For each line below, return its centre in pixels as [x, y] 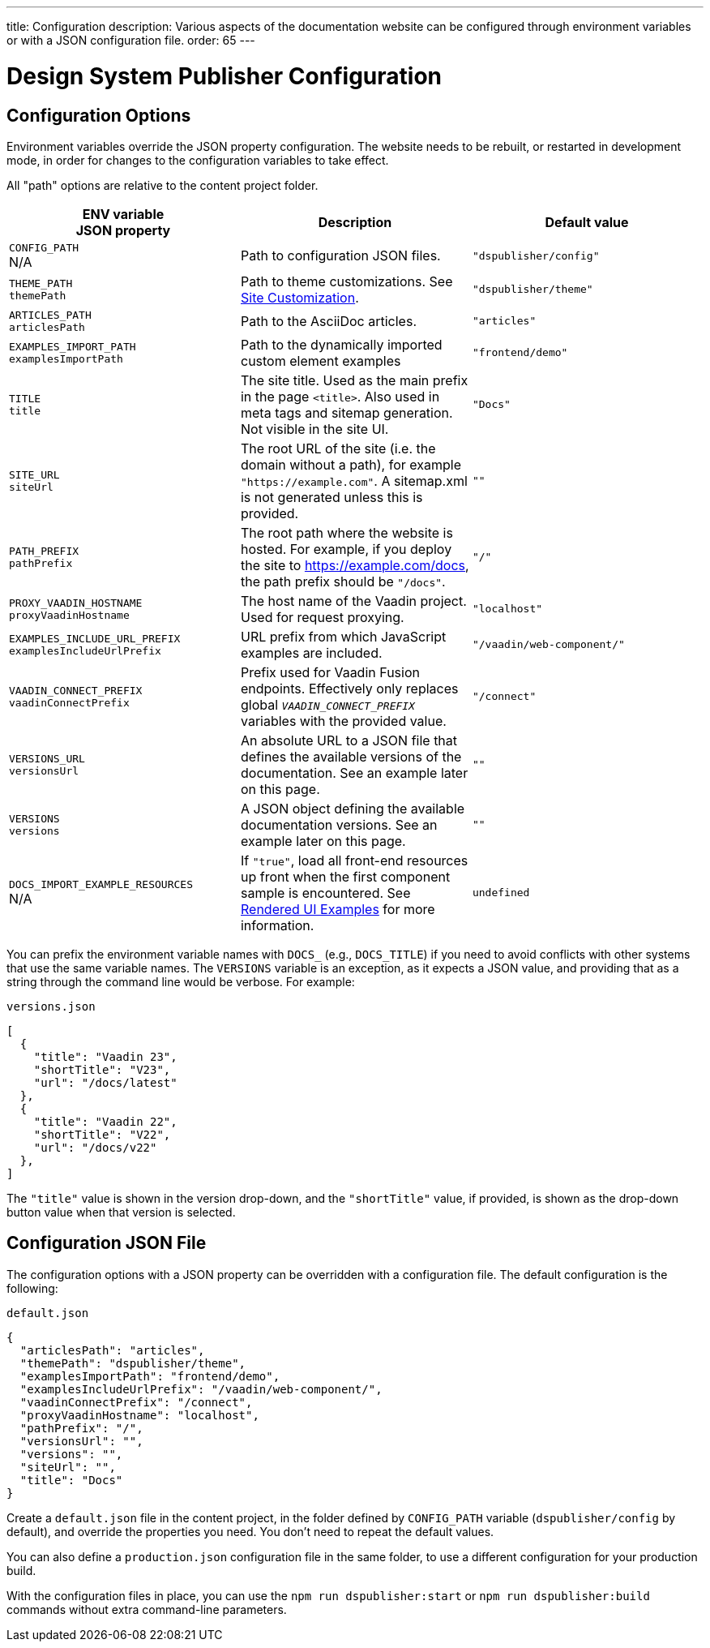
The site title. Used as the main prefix [354, 380]
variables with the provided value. [343, 721]
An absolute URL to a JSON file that [349, 740]
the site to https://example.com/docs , [355, 565]
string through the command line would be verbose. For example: [181, 981]
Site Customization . [299, 297]
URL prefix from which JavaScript [343, 636]
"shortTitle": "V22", [102, 1134]
